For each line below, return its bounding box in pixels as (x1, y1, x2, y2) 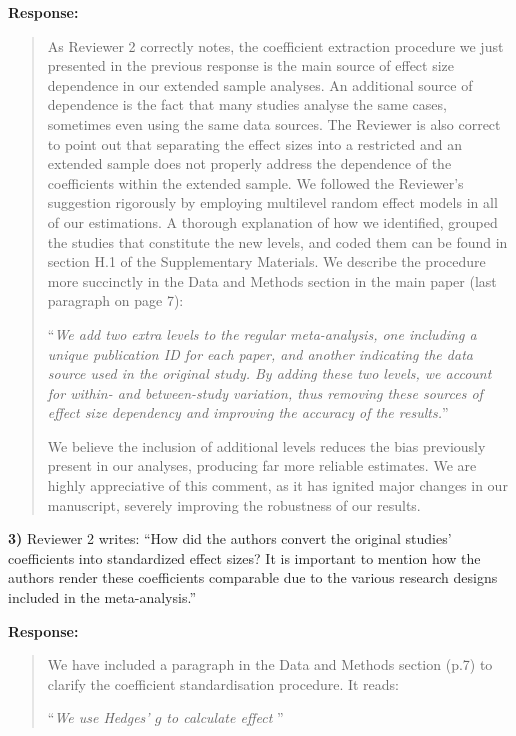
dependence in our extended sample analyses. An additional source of (47, 74, 473, 95)
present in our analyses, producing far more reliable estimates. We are (47, 455, 477, 476)
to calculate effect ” (166, 707, 284, 728)
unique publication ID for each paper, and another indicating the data (47, 343, 473, 364)
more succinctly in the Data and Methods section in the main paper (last (47, 270, 497, 291)
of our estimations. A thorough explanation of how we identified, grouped (47, 211, 498, 232)
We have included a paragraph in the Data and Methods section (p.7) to (47, 654, 493, 675)
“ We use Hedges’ (47, 707, 150, 728)
